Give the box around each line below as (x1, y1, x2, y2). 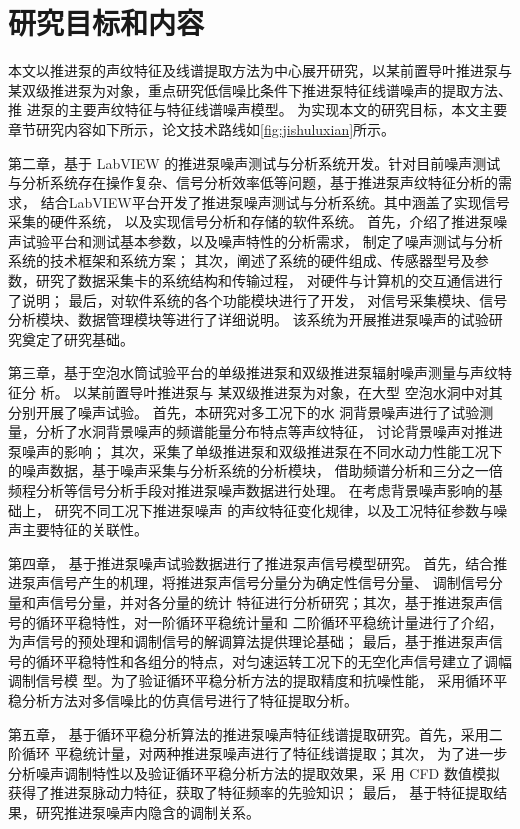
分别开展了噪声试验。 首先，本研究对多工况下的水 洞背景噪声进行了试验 (8, 401, 480, 422)
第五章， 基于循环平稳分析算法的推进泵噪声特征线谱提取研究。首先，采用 (8, 723, 489, 744)
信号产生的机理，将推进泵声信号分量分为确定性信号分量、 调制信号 (49, 572, 489, 593)
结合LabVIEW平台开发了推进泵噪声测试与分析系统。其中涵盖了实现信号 (40, 191, 510, 212)
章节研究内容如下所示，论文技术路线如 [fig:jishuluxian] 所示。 (8, 118, 396, 139)
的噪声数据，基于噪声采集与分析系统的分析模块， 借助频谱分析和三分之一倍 (8, 460, 503, 481)
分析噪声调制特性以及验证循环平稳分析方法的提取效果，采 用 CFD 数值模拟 (8, 762, 500, 783)
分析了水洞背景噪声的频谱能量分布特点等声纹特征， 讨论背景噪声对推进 (35, 421, 503, 442)
